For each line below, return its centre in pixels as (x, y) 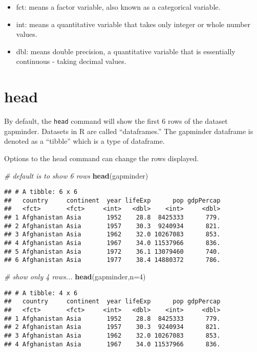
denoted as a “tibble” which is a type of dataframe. (84, 141)
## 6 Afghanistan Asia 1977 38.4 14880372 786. (112, 260)
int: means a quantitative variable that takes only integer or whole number (133, 24)
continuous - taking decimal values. (71, 61)
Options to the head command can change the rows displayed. (102, 158)
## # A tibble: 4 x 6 (41, 293)
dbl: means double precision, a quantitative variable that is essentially (126, 51)
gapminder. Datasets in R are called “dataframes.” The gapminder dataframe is (129, 131)
